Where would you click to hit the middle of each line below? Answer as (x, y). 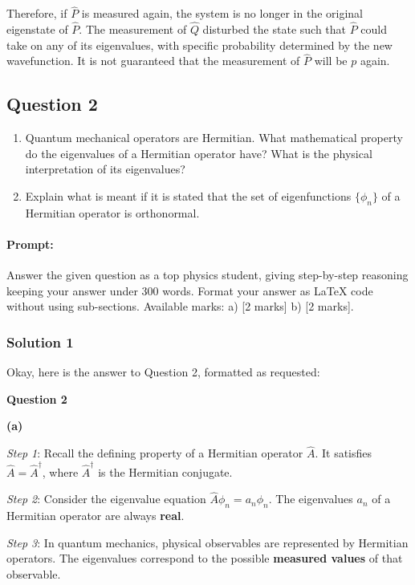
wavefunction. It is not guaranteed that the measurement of (153, 61)
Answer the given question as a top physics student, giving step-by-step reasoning (207, 275)
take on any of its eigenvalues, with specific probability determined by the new (199, 45)
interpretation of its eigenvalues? (105, 169)
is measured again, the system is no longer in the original (222, 13)
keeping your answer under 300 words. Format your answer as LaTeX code (190, 290)
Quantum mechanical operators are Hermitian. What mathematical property (214, 138)
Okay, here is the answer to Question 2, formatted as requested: (163, 372)
